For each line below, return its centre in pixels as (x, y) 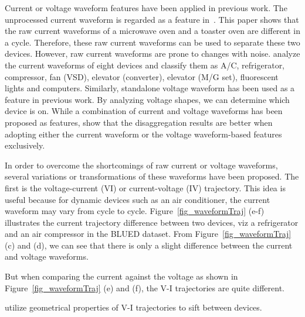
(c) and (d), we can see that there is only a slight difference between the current (149, 245)
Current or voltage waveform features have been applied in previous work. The (146, 8)
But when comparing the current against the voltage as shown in (121, 276)
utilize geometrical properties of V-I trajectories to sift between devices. (133, 307)
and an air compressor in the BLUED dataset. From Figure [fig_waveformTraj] (148, 234)
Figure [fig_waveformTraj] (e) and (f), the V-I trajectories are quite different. (145, 287)
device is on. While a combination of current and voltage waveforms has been (144, 111)
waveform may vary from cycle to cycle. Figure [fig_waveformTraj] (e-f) (135, 211)
